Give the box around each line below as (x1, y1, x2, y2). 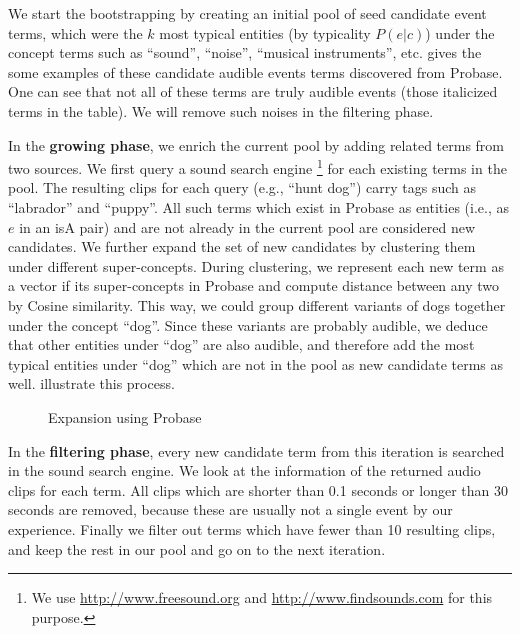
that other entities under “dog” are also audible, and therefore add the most (8, 334, 475, 355)
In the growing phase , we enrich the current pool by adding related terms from (8, 134, 505, 155)
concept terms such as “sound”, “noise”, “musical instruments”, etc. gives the (8, 42, 482, 63)
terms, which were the (8, 22, 143, 43)
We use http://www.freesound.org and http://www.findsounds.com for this (31, 587, 493, 608)
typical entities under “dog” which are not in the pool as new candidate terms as (8, 353, 504, 374)
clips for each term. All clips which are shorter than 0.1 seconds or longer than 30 (8, 479, 508, 500)
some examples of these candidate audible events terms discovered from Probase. (8, 61, 503, 82)
